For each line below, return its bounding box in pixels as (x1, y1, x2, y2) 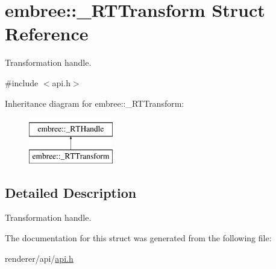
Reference (5, 21, 89, 46)
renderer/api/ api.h (5, 252, 74, 264)
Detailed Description (5, 183, 137, 201)
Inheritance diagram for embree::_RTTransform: (5, 97, 184, 109)
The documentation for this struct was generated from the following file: (5, 232, 272, 244)
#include (5, 76, 39, 89)
